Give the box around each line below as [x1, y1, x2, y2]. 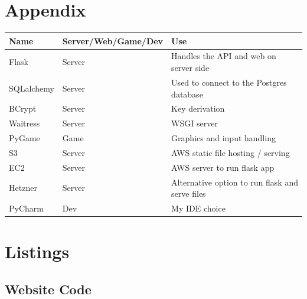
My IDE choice [171, 202, 226, 214]
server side [171, 61, 210, 74]
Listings [5, 239, 70, 264]
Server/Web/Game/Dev [62, 34, 164, 47]
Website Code [5, 279, 92, 298]
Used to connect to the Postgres [171, 76, 287, 88]
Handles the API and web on [171, 50, 276, 62]
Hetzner [9, 181, 37, 194]
